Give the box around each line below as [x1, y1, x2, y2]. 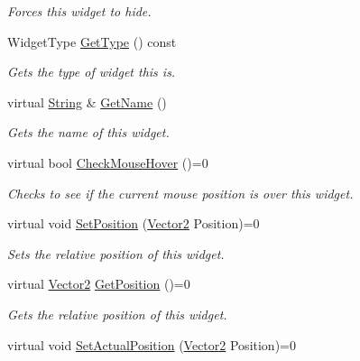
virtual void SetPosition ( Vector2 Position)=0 [7, 214, 260, 233]
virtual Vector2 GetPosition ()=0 [7, 274, 190, 293]
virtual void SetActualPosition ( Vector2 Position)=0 [7, 335, 296, 354]
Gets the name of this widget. [7, 123, 170, 142]
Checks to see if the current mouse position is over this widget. [7, 183, 354, 202]
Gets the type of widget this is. [7, 62, 176, 81]
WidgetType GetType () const [7, 32, 177, 51]
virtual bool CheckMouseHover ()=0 [7, 153, 208, 171]
